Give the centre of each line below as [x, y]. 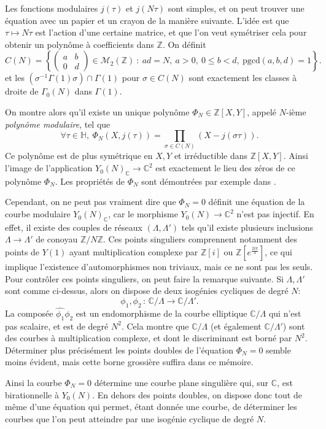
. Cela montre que [155, 326]
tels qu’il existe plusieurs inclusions [247, 227]
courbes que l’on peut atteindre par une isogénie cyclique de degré [130, 418]
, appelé [262, 111]
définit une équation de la [257, 202]
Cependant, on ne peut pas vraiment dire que [91, 202]
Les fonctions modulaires [52, 8]
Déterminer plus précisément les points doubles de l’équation [119, 350]
